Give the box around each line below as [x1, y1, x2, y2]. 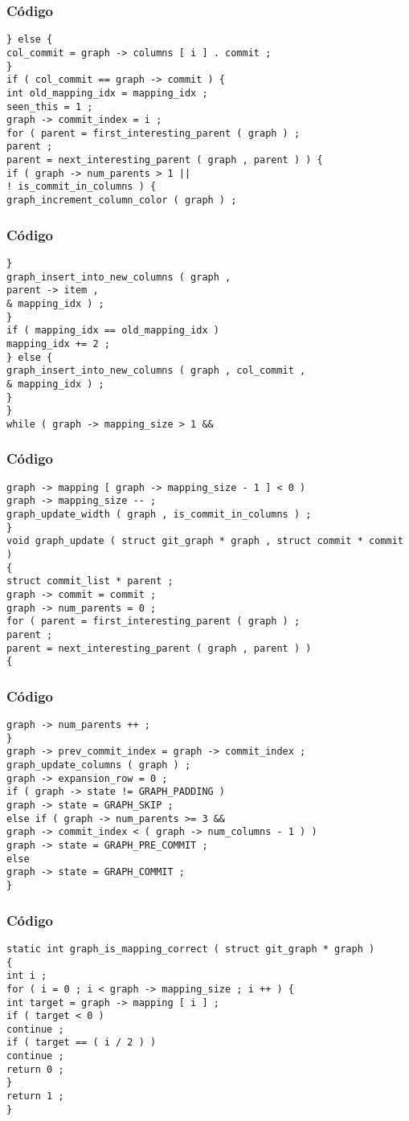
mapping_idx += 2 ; [6, 338, 110, 350]
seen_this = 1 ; [6, 100, 93, 113]
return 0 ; [6, 1063, 64, 1075]
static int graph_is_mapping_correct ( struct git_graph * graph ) [6, 943, 375, 955]
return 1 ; [6, 1090, 64, 1103]
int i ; [6, 970, 47, 982]
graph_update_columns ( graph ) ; [6, 759, 191, 771]
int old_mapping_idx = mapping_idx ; [6, 87, 208, 99]
